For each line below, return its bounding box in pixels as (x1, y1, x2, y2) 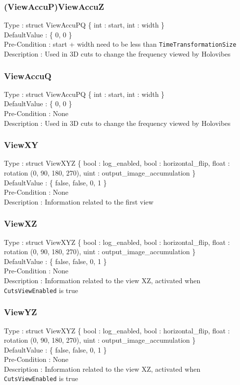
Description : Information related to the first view (4, 196, 154, 207)
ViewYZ (4, 306, 37, 318)
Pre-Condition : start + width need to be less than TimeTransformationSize (4, 39, 237, 49)
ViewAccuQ (4, 69, 52, 82)
